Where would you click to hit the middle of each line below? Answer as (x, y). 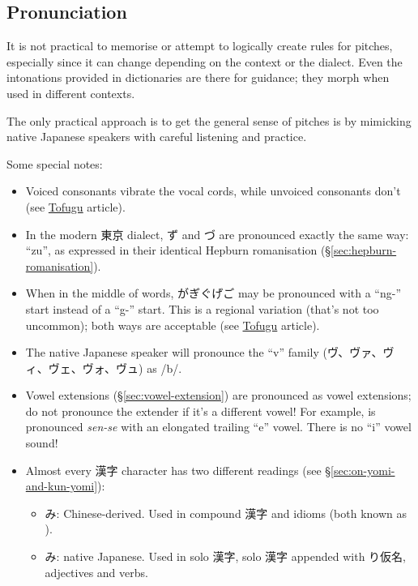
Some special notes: (55, 163)
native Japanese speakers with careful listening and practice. (157, 137)
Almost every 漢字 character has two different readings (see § (178, 470)
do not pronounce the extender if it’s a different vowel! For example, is (200, 411)
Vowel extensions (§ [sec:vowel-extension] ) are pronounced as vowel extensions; (218, 395)
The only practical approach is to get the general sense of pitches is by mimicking (209, 120)
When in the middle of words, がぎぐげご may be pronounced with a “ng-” (213, 293)
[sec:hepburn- (364, 250)
